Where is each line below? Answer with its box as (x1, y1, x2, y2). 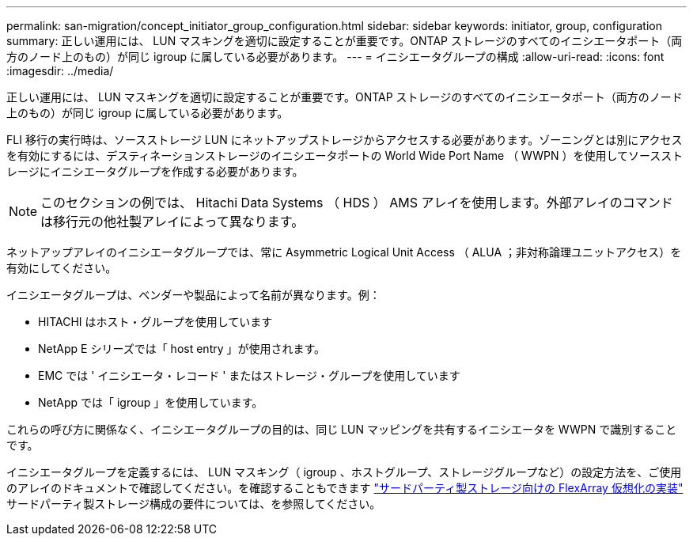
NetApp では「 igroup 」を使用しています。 (38, 396, 263, 409)
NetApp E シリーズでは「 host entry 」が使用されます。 (38, 342, 326, 355)
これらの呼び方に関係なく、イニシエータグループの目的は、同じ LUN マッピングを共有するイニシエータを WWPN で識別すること (6, 423, 677, 436)
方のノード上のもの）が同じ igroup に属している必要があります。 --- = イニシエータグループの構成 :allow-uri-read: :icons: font (6, 50, 665, 63)
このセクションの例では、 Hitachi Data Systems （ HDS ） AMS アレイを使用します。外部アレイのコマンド (40, 195, 673, 210)
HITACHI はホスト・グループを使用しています (38, 315, 273, 328)
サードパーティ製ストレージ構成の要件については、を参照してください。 (6, 497, 381, 510)
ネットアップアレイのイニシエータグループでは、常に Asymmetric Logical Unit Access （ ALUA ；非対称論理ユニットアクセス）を (6, 245, 682, 259)
